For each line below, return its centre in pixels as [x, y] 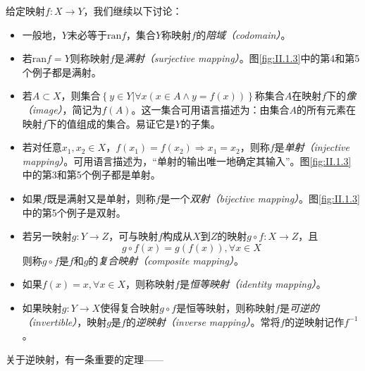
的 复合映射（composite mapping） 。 [166, 260]
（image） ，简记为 [62, 109]
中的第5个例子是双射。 [74, 212]
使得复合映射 [130, 307]
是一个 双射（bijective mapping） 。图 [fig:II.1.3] [260, 198]
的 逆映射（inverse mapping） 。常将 [203, 321]
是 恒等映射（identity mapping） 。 [253, 284]
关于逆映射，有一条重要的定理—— [85, 359]
